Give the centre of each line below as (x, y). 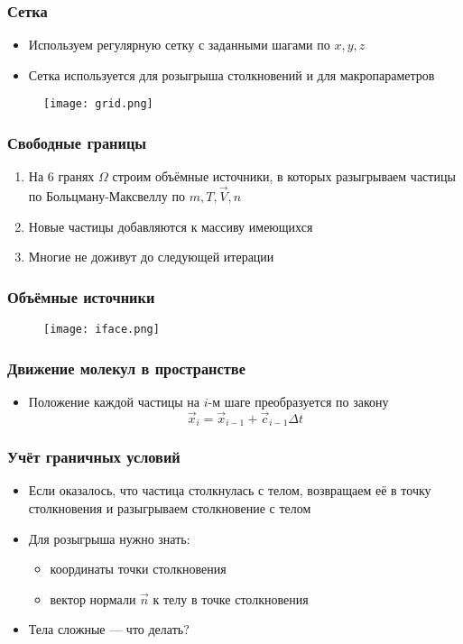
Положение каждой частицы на (114, 401)
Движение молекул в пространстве (126, 368)
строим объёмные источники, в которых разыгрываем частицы (284, 176)
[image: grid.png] (98, 104)
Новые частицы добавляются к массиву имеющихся (171, 226)
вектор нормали (93, 598)
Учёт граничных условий (94, 457)
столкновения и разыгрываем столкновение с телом (170, 508)
